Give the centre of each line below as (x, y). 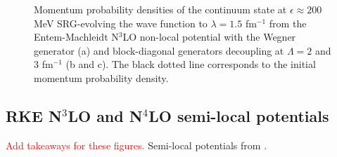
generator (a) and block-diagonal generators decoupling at (159, 50)
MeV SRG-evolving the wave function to (121, 23)
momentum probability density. (101, 77)
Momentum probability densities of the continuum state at (160, 9)
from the (288, 23)
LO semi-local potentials (239, 115)
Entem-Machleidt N (76, 37)
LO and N (105, 115)
